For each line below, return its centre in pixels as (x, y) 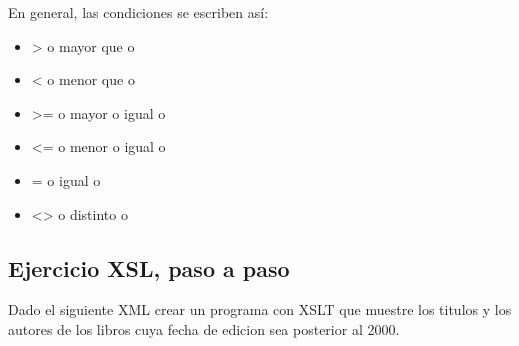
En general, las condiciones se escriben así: (138, 12)
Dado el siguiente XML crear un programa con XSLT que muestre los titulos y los (260, 309)
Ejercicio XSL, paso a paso (149, 267)
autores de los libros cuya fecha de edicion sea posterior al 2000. (204, 328)
